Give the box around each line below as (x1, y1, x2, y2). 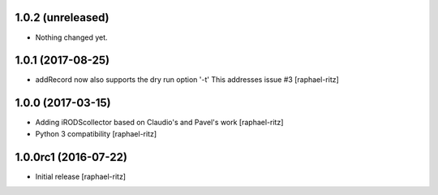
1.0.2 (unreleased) (15, 11, 109, 24)
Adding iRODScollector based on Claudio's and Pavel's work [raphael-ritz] (35, 118, 284, 128)
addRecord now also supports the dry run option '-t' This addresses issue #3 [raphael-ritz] (35, 75, 340, 84)
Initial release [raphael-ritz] (35, 171, 126, 181)
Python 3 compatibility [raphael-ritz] (35, 128, 157, 138)
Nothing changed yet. (35, 32, 109, 42)
